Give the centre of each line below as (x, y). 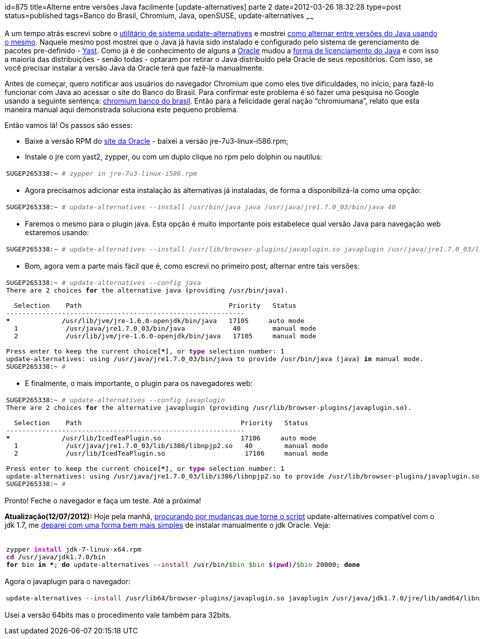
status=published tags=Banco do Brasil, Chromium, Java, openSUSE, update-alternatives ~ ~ (159, 17)
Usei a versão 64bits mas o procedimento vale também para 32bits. (118, 615)
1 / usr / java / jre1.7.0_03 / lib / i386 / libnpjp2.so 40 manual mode (171, 445)
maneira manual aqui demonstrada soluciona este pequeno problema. (122, 109)
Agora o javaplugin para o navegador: (68, 581)
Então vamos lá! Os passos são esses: (69, 125)
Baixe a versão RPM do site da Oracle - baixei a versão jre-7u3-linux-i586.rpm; (157, 141)
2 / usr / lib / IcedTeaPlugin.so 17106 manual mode (171, 453)
